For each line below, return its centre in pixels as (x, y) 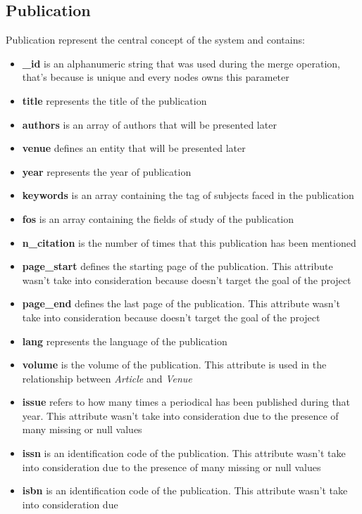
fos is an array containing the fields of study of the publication (158, 218)
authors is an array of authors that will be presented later (149, 124)
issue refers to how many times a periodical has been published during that (186, 402)
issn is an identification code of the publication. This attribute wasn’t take (184, 453)
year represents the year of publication (107, 171)
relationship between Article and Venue (107, 378)
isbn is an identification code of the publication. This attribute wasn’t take (185, 490)
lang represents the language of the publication (125, 341)
